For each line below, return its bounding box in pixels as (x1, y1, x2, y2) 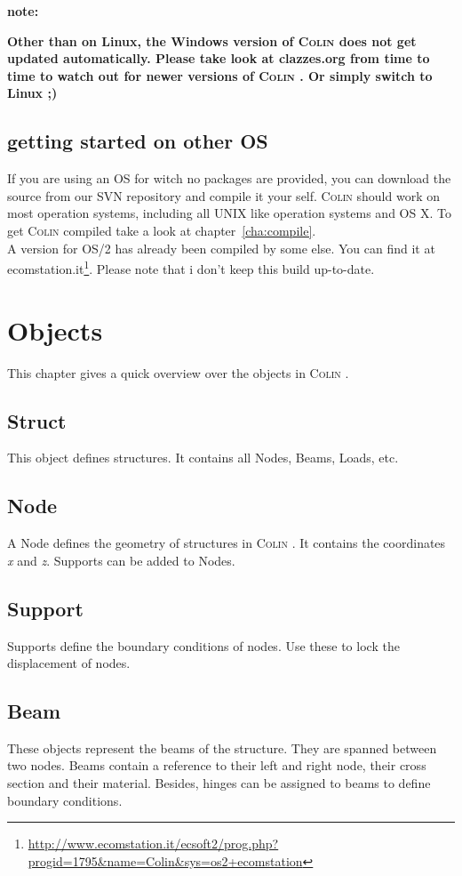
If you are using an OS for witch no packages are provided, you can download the (7, 169, 451, 188)
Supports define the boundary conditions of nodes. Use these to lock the (7, 636, 400, 655)
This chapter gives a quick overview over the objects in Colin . (7, 363, 349, 382)
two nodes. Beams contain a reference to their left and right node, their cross (7, 756, 426, 775)
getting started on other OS (7, 127, 268, 155)
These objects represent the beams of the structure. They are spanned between (7, 738, 437, 757)
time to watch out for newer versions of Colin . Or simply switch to (7, 66, 433, 84)
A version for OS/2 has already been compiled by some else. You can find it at (7, 238, 435, 257)
